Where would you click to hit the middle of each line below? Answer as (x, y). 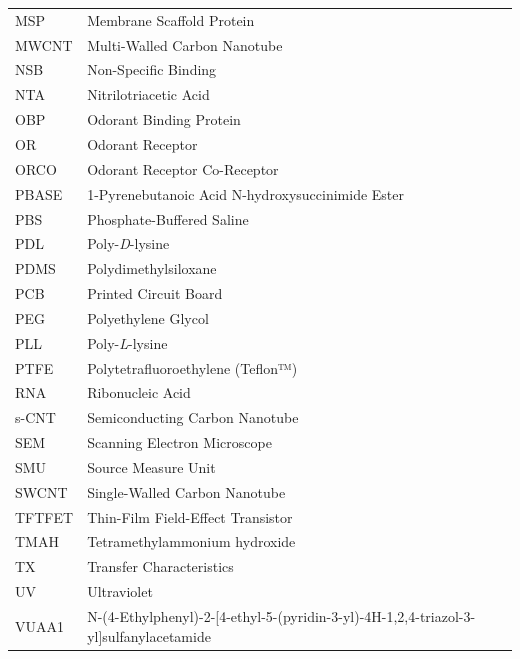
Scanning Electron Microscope (179, 442)
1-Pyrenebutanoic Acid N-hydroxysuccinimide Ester (246, 193)
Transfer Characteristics (160, 566)
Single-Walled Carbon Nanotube (186, 491)
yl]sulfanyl (118, 635)
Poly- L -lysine (127, 342)
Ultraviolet (120, 591)
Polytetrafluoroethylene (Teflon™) (192, 367)
